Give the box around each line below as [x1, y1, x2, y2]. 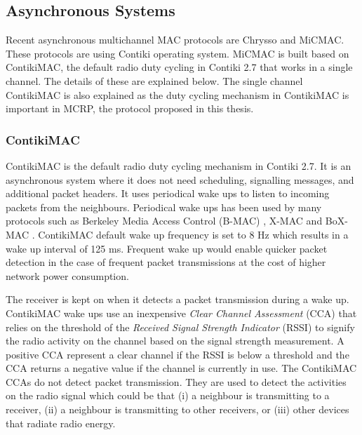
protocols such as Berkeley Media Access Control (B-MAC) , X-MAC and [6, 213, 323, 228]
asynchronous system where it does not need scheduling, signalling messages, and [6, 172, 354, 187]
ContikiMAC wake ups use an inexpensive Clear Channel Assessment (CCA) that [6, 305, 357, 320]
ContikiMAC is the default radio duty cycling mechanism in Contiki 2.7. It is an [6, 158, 351, 173]
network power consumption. [6, 268, 129, 283]
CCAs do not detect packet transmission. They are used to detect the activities [6, 374, 347, 389]
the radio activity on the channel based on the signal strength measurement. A [6, 333, 344, 348]
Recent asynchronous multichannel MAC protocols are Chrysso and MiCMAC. [6, 32, 344, 47]
